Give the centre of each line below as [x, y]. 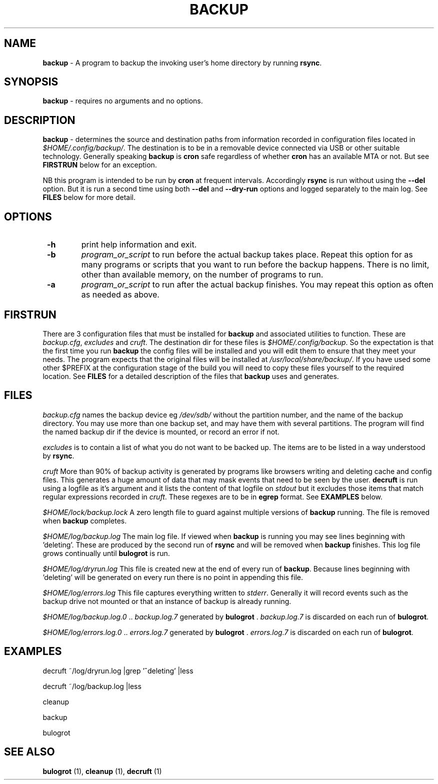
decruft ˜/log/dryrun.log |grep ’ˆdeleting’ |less [118, 670]
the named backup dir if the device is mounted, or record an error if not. [161, 431]
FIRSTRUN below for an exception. [100, 165]
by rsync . [58, 455]
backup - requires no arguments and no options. [123, 101]
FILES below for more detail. [89, 197]
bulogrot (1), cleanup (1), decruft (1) [102, 771]
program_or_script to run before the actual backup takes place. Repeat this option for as [247, 255]
